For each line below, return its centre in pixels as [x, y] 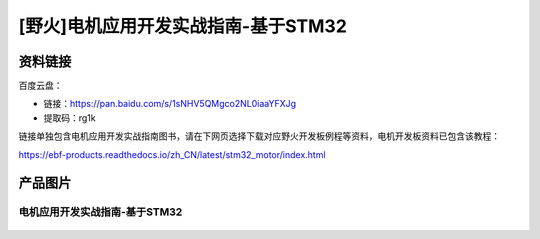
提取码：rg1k [70, 117]
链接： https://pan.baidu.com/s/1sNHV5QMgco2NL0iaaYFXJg [170, 104]
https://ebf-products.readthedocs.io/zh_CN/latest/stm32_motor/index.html [172, 154]
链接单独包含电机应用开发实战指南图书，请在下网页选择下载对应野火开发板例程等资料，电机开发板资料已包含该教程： [259, 136]
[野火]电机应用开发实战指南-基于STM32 [182, 26]
